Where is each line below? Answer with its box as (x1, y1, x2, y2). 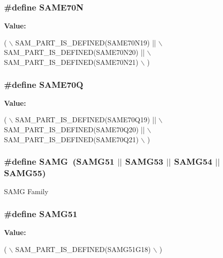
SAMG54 (174, 155, 212, 168)
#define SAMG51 (4, 207, 77, 220)
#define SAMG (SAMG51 (4, 155, 114, 168)
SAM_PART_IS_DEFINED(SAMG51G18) (15, 244, 151, 254)
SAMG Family (4, 186, 48, 197)
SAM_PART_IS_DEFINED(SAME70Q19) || (15, 114, 156, 125)
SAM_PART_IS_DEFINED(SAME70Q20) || (4, 124, 145, 134)
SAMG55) (4, 167, 46, 179)
